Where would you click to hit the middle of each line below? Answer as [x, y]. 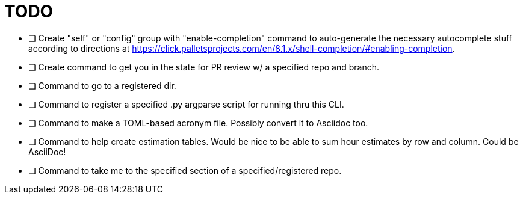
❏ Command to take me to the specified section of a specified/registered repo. [185, 170]
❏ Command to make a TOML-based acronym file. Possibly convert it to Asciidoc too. [198, 123]
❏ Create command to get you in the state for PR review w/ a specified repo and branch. [204, 67]
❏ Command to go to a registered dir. [102, 85]
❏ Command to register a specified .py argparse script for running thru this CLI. [186, 104]
